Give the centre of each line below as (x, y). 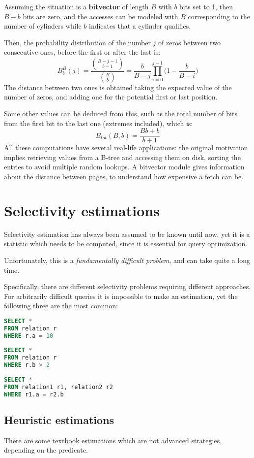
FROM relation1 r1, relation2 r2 (58, 387)
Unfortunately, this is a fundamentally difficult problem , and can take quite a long (127, 260)
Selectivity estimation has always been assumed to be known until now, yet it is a (127, 234)
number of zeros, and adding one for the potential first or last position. (111, 97)
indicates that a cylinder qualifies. (140, 26)
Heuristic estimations (59, 419)
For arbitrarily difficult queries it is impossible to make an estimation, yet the (121, 296)
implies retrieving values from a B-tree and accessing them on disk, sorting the (122, 157)
